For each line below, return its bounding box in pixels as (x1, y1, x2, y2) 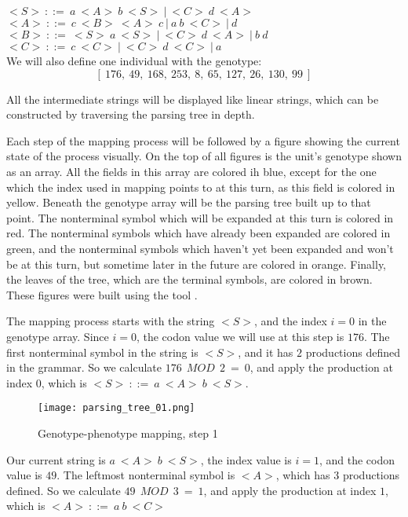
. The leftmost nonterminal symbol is (56, 467, 235, 483)
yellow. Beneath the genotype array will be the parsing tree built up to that (6, 194, 371, 211)
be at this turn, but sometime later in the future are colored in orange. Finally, (6, 255, 387, 272)
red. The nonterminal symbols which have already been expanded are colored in (6, 225, 391, 241)
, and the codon (319, 451, 395, 467)
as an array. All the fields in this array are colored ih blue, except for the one (6, 163, 377, 179)
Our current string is (6, 451, 106, 467)
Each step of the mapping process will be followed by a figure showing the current (6, 132, 400, 148)
